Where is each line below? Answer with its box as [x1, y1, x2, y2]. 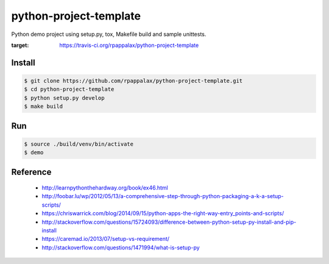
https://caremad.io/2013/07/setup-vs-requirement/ [41, 235, 170, 243]
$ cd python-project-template [24, 86, 115, 93]
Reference [11, 166, 52, 177]
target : [11, 41, 29, 49]
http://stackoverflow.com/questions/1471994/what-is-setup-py [41, 244, 200, 251]
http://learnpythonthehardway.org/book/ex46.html [41, 184, 168, 191]
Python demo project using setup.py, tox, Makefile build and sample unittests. [11, 30, 207, 38]
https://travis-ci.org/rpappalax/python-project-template [59, 41, 199, 49]
